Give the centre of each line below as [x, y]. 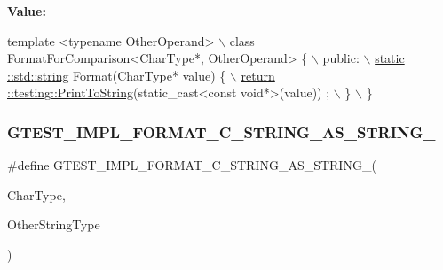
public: [341, 58]
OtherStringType [54, 224]
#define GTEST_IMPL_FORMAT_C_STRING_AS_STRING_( [192, 165]
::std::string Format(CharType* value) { [117, 75]
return [258, 75]
